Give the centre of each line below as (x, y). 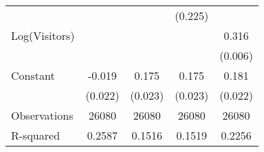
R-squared (36, 135)
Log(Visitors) (43, 35)
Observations (42, 115)
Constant (33, 75)
